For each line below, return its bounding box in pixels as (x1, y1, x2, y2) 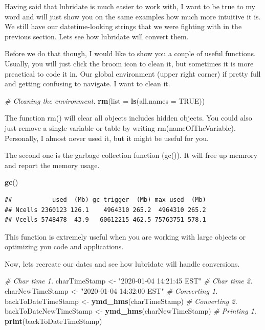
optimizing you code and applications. (5, 241, 124, 252)
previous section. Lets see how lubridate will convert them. (5, 31, 189, 41)
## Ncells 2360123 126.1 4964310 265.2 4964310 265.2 (5, 206, 206, 214)
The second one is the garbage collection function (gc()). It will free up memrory (5, 150, 258, 160)
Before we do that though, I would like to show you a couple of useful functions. (5, 48, 256, 59)
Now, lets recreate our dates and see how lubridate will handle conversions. (5, 258, 240, 269)
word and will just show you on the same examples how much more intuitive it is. (5, 11, 261, 21)
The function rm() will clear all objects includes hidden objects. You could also (5, 112, 252, 123)
